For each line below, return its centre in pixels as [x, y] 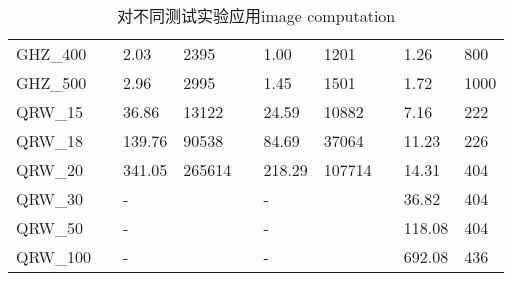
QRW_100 [53, 256]
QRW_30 [49, 198]
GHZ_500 [51, 82]
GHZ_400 [51, 53]
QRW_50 [49, 227]
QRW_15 [49, 111]
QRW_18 [49, 140]
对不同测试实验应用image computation [256, 15]
